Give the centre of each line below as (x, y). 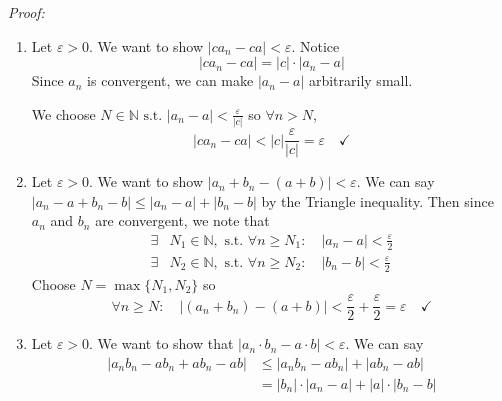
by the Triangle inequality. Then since (377, 200)
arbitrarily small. (360, 80)
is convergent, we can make (170, 80)
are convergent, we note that (182, 220)
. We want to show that (161, 343)
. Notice (315, 45)
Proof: (26, 12)
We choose (63, 113)
